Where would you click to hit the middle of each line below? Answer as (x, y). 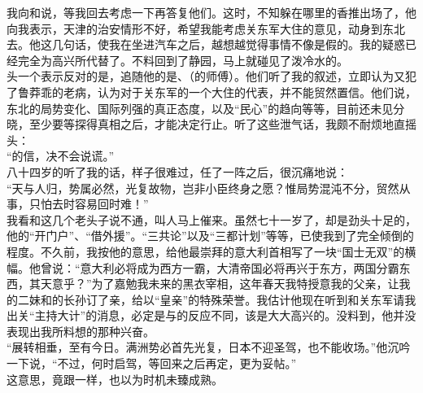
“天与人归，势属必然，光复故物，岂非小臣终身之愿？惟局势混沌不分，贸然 (203, 188)
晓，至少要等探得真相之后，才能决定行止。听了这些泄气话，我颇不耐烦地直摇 (211, 124)
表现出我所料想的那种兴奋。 (81, 331)
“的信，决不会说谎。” (61, 156)
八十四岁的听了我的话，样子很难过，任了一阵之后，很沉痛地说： (177, 171)
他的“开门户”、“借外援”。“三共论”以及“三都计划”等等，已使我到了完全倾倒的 (210, 236)
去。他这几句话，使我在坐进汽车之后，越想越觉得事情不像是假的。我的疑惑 (206, 44)
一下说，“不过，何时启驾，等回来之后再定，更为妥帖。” (152, 363)
